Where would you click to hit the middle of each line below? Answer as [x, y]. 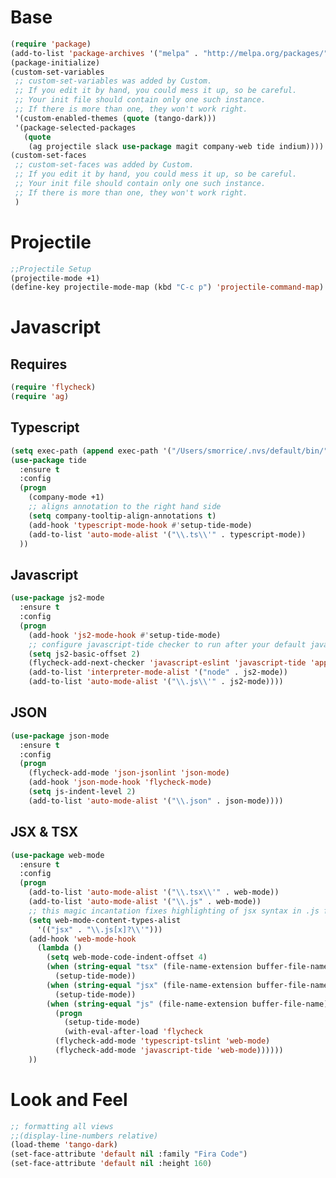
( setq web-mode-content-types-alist [105, 920]
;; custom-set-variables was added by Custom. [113, 81]
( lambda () [59, 948]
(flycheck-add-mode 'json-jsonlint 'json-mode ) [129, 773]
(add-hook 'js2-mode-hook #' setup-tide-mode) [125, 635]
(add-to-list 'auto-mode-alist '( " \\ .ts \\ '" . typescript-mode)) [167, 534]
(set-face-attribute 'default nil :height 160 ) [111, 1164]
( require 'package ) [51, 44]
